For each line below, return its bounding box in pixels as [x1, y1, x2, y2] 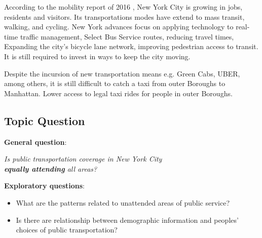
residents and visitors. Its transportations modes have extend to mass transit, [4, 11, 245, 22]
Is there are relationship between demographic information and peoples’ [16, 214, 239, 225]
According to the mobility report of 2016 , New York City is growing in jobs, [4, 2, 243, 12]
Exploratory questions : [4, 180, 85, 191]
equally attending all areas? [4, 163, 97, 174]
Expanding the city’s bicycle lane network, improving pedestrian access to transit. [4, 41, 258, 52]
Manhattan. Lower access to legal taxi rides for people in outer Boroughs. [4, 88, 233, 98]
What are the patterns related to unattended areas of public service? [16, 197, 230, 208]
